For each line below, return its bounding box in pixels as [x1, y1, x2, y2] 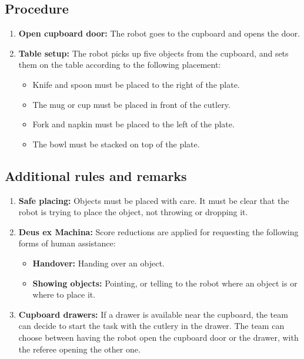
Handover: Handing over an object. [32, 256, 165, 269]
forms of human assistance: [18, 237, 116, 249]
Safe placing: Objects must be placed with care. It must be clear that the [18, 194, 289, 206]
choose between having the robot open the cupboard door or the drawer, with [18, 331, 299, 343]
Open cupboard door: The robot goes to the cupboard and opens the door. [18, 27, 300, 39]
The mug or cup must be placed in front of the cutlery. [32, 98, 230, 110]
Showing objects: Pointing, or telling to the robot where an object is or [32, 276, 298, 289]
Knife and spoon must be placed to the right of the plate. [32, 78, 240, 90]
